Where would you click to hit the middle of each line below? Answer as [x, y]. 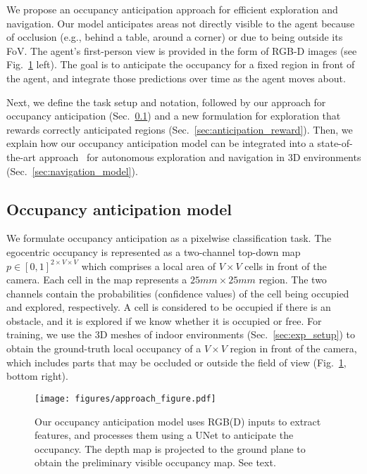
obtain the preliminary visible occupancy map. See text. [155, 462]
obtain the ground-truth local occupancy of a [104, 348]
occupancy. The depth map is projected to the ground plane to [170, 448]
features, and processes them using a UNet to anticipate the [164, 435]
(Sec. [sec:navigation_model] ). [72, 171]
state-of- [335, 143]
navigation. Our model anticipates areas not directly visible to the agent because [181, 23]
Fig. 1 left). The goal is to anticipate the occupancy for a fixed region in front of [181, 64]
